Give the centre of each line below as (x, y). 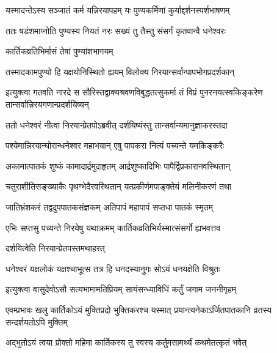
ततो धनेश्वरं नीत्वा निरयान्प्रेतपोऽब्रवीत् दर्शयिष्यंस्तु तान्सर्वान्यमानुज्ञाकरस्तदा (117, 124)
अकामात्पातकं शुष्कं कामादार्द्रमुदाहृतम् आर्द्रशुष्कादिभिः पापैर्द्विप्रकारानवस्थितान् (118, 165)
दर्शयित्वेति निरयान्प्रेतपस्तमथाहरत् (55, 248)
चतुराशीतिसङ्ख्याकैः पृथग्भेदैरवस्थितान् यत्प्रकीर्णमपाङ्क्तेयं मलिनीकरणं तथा (118, 186)
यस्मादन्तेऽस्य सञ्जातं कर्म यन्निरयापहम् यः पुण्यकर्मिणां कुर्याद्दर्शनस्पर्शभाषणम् (118, 10)
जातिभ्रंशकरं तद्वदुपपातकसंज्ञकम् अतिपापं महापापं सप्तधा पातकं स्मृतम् (109, 206)
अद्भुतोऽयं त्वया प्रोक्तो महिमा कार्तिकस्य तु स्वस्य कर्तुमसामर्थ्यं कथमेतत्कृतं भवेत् (126, 342)
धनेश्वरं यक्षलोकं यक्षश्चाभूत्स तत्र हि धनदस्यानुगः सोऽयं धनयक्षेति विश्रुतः (113, 268)
